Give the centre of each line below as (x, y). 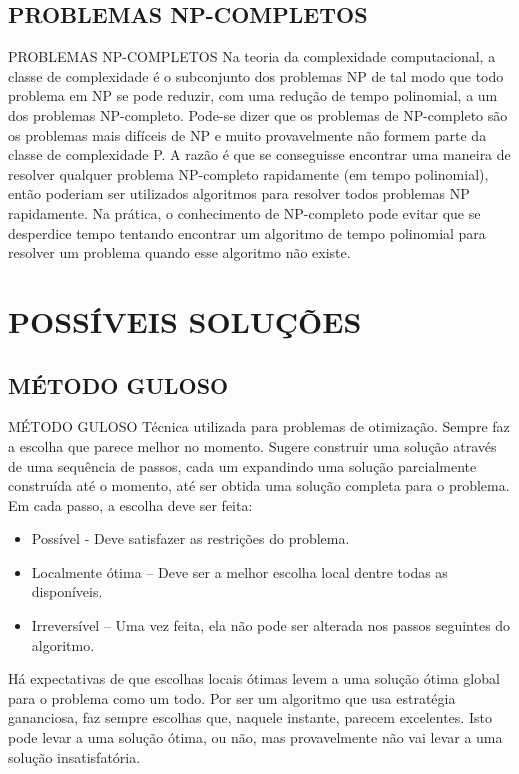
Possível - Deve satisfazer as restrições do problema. (190, 538)
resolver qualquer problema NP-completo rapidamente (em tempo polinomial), (248, 173)
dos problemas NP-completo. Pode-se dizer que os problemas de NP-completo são (258, 114)
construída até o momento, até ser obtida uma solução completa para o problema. (259, 485)
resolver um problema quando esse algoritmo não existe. (179, 252)
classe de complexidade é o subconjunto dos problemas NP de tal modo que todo (256, 75)
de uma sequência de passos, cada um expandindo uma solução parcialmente (242, 465)
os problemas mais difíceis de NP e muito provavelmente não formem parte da (247, 134)
